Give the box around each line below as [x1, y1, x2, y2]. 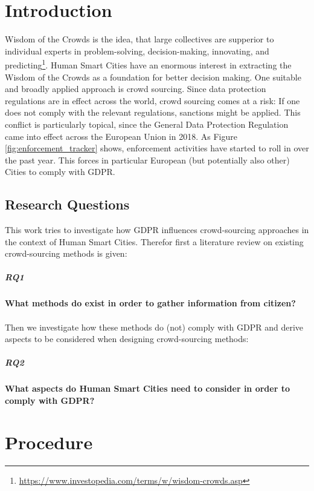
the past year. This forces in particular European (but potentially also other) [5, 153, 290, 166]
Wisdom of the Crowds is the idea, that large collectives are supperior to [5, 33, 274, 45]
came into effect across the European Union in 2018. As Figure [5, 130, 237, 142]
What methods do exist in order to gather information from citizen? [5, 297, 296, 309]
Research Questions [5, 195, 130, 214]
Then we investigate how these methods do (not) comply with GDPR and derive [5, 320, 304, 333]
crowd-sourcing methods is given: [5, 247, 127, 260]
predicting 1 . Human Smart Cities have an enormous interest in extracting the [5, 57, 292, 71]
